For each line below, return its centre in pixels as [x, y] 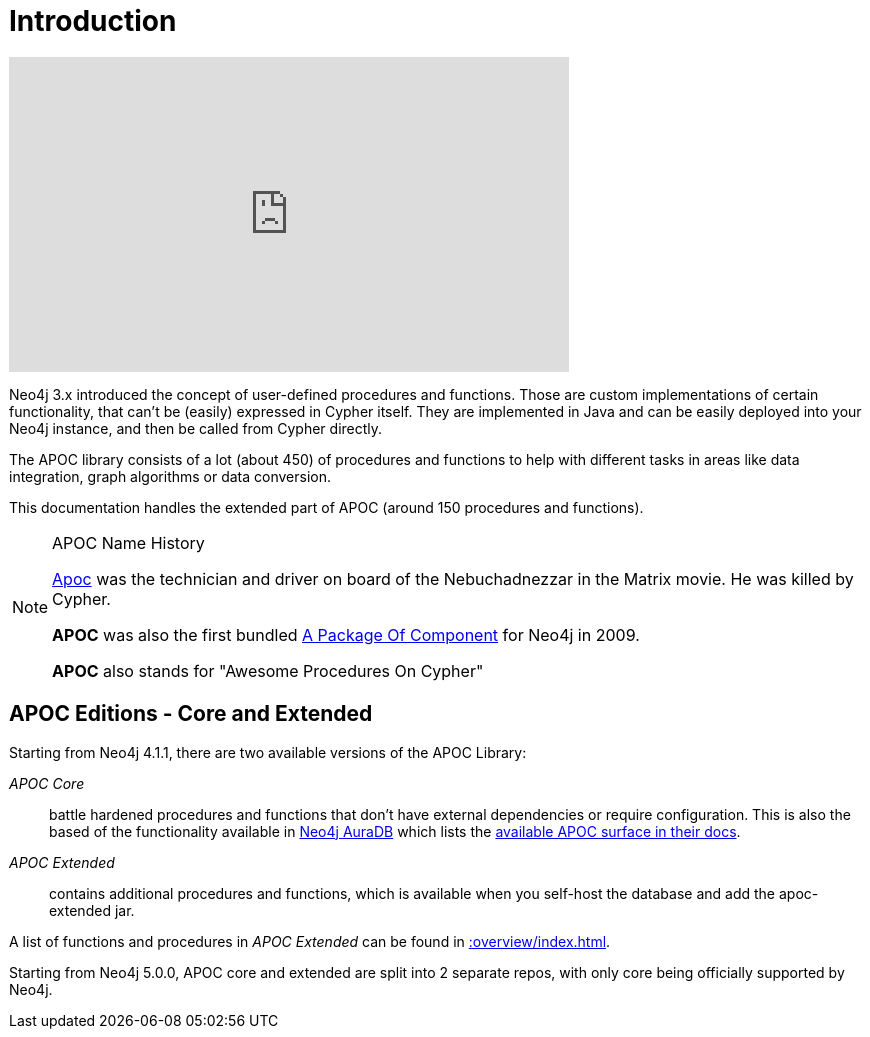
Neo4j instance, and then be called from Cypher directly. [196, 428]
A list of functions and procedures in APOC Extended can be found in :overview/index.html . [310, 941]
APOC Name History [128, 542]
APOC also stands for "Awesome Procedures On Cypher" [268, 670]
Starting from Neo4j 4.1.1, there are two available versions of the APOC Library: [268, 752]
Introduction [93, 21]
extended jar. [92, 910]
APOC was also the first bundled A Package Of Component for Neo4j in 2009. [346, 634]
